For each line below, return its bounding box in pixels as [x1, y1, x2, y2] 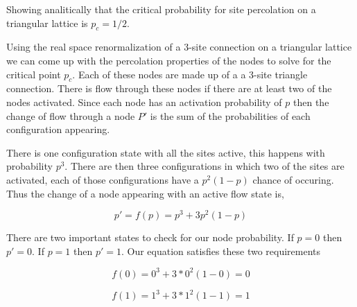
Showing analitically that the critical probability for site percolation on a [6, 2, 316, 16]
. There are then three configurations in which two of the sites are [64, 159, 345, 173]
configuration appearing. [6, 122, 110, 137]
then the [293, 94, 329, 109]
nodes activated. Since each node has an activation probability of [6, 94, 282, 109]
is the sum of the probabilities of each [150, 108, 311, 123]
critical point [6, 67, 61, 81]
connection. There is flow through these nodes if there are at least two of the [6, 81, 332, 96]
